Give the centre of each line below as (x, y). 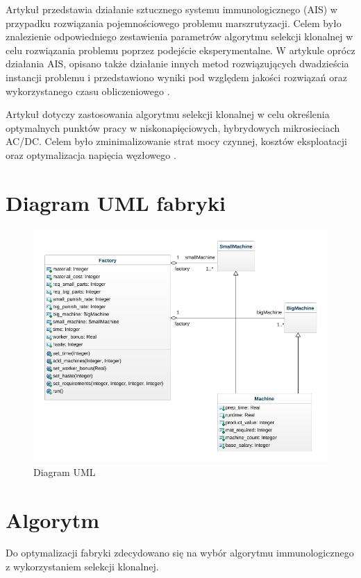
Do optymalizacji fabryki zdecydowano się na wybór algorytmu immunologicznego (180, 553)
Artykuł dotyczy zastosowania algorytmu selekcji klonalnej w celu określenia (168, 114)
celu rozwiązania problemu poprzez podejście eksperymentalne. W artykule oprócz (180, 50)
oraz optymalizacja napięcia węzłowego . (91, 154)
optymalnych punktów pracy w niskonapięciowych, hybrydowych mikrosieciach (173, 127)
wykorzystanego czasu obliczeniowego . (88, 91)
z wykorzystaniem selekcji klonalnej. (82, 567)
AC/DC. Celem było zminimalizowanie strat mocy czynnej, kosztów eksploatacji (176, 141)
